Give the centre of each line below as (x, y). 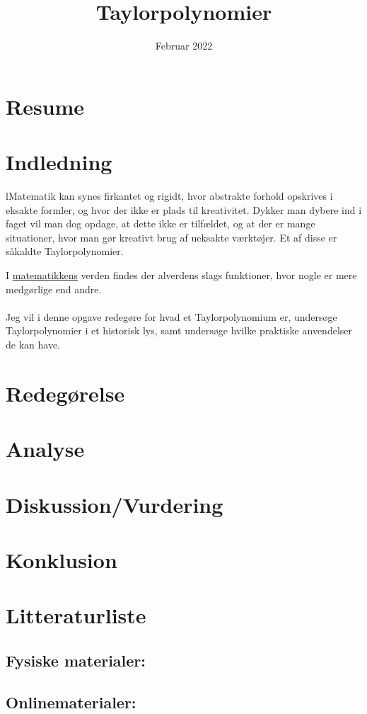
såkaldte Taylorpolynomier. (65, 251)
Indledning (59, 162)
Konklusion (62, 559)
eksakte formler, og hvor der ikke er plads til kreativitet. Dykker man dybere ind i (184, 209)
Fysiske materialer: (76, 660)
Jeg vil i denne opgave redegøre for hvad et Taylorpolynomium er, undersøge (171, 316)
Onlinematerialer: (71, 702)
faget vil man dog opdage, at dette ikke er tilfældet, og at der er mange (161, 223)
